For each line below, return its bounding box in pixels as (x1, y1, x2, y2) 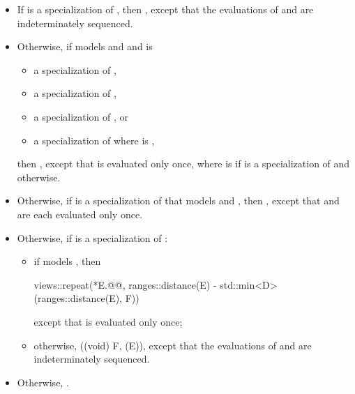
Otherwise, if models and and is (17, 39, 153, 54)
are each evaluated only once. (17, 206, 143, 221)
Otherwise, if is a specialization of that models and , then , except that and (17, 193, 340, 208)
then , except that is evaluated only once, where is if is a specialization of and (17, 156, 350, 171)
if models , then (33, 254, 101, 268)
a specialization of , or (33, 109, 129, 123)
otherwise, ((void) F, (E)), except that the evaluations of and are (33, 338, 312, 352)
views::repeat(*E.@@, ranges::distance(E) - (33, 277, 217, 291)
